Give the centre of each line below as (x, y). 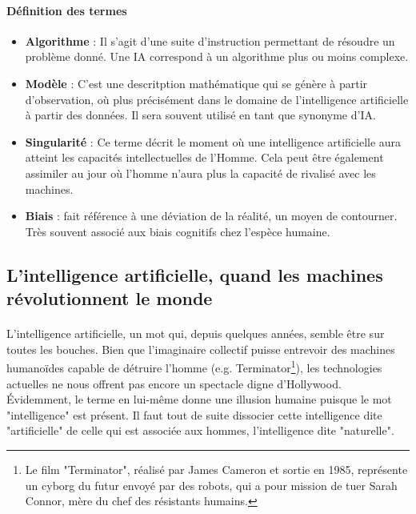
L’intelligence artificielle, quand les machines (195, 274)
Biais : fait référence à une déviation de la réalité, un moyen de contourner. (211, 216)
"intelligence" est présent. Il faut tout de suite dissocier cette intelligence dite (194, 414)
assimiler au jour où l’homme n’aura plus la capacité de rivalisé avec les (200, 173)
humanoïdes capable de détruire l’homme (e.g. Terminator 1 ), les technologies (194, 366)
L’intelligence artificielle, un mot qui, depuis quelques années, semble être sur (196, 333)
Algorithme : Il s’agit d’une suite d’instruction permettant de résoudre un (210, 40)
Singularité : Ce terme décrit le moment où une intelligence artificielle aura (213, 141)
